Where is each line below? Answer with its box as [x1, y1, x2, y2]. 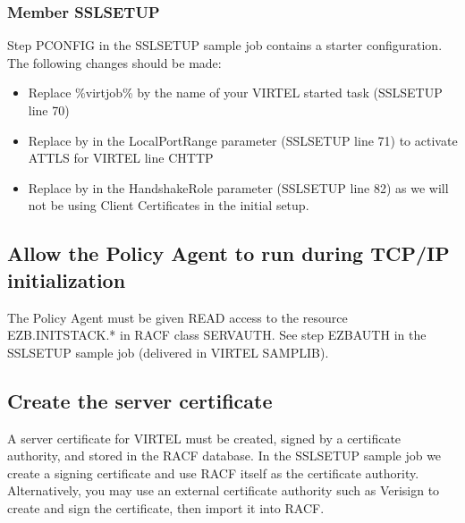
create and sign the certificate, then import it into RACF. [7, 498, 325, 517]
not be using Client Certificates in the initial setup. [28, 196, 309, 215]
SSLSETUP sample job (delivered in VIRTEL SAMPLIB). [7, 342, 329, 361]
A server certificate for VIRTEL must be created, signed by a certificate [7, 428, 402, 447]
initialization [7, 266, 126, 293]
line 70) [28, 101, 70, 119]
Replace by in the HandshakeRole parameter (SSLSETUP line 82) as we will [28, 178, 449, 197]
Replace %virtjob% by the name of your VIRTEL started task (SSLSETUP [28, 83, 443, 102]
